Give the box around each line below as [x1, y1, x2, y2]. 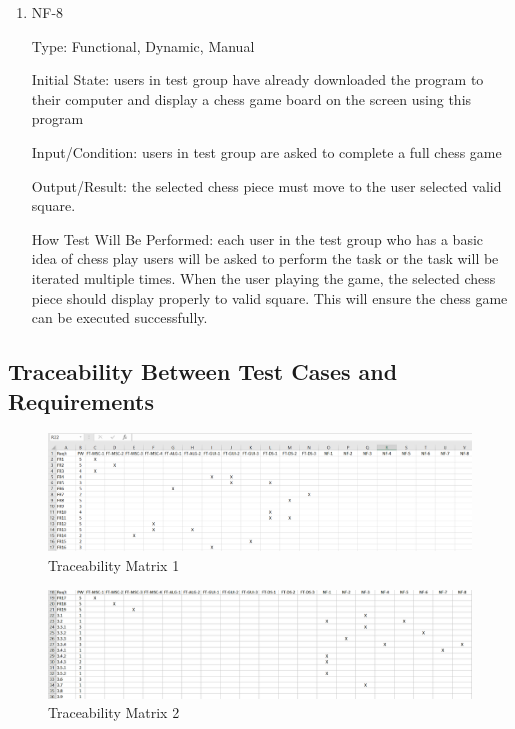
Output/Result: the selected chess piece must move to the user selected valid [31, 175, 502, 196]
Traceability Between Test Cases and [8, 356, 398, 387]
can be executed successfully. [31, 307, 208, 328]
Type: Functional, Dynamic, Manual [31, 35, 255, 56]
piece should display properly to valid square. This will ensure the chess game [31, 287, 508, 308]
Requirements [8, 385, 154, 416]
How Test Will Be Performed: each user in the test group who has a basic [31, 228, 484, 249]
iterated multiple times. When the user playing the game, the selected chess [31, 267, 496, 288]
